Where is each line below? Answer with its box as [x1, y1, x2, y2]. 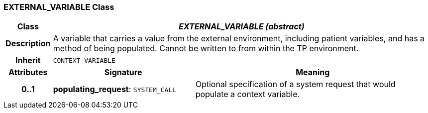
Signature [104, 67, 142, 78]
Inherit [15, 55, 41, 66]
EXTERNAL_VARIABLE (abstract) [178, 21, 305, 32]
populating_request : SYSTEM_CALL [53, 84, 176, 95]
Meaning [296, 67, 330, 78]
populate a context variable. [195, 89, 300, 100]
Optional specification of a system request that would [195, 79, 396, 90]
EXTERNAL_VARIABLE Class [3, 2, 114, 12]
